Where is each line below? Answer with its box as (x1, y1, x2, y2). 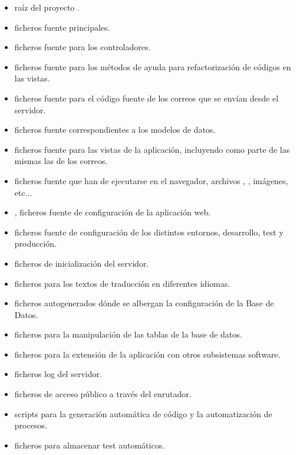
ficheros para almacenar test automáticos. (14, 438, 165, 451)
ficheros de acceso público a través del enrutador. (14, 388, 192, 400)
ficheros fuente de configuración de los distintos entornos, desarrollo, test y (14, 225, 284, 238)
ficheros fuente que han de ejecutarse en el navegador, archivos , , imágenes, (14, 174, 288, 186)
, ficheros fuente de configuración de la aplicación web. (14, 206, 211, 218)
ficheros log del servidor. (14, 368, 102, 380)
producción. (14, 237, 57, 250)
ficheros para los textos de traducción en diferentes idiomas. (14, 277, 231, 289)
